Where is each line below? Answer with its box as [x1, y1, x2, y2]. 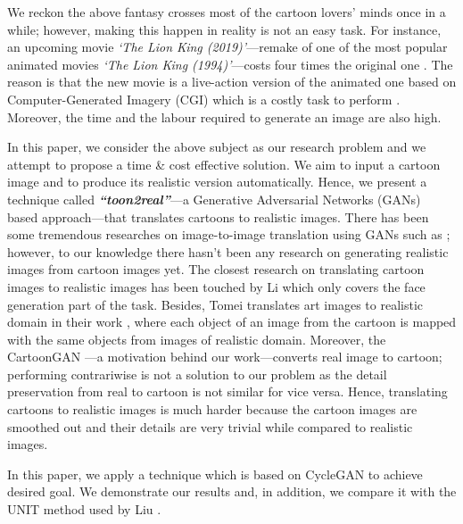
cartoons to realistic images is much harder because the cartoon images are [7, 400, 418, 419]
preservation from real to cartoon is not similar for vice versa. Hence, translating [7, 382, 448, 401]
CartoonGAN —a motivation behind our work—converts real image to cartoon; [7, 347, 442, 366]
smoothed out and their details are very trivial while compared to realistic [7, 417, 413, 436]
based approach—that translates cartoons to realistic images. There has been [7, 207, 429, 226]
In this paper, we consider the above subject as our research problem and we [7, 137, 426, 156]
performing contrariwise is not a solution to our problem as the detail [7, 364, 387, 383]
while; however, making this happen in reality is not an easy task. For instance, [7, 20, 442, 38]
